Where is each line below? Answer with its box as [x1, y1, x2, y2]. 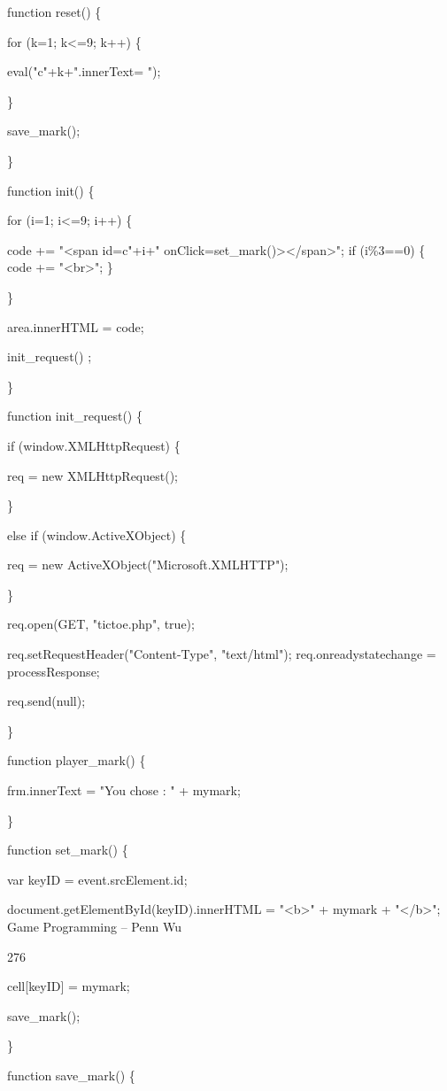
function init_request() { [7, 406, 143, 425]
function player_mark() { [7, 751, 146, 770]
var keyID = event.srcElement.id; [7, 870, 188, 888]
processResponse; [7, 662, 100, 680]
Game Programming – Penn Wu [7, 917, 181, 935]
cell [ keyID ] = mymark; [7, 977, 130, 995]
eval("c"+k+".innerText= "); [7, 62, 161, 81]
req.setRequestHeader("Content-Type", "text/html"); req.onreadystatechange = [7, 645, 436, 663]
